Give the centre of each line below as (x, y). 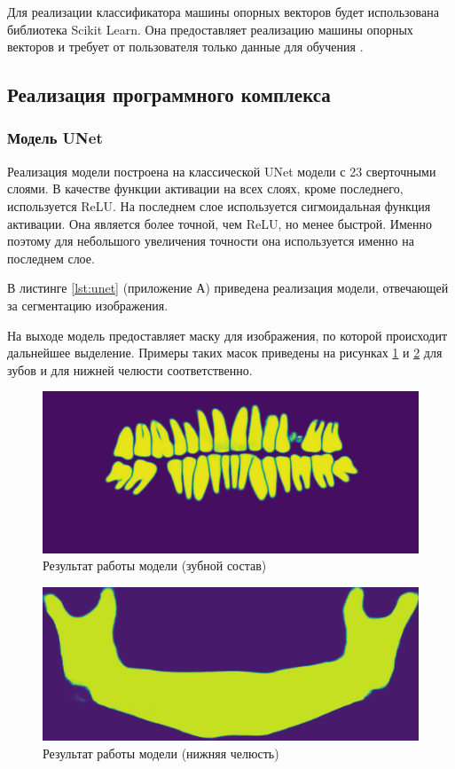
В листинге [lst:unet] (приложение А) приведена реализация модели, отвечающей (228, 288)
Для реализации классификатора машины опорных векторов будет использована (223, 12)
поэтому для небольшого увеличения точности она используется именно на (211, 241)
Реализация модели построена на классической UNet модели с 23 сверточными (222, 171)
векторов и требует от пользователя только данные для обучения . (185, 47)
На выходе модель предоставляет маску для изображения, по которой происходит (227, 335)
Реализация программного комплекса (169, 94)
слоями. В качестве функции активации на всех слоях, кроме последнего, (205, 188)
